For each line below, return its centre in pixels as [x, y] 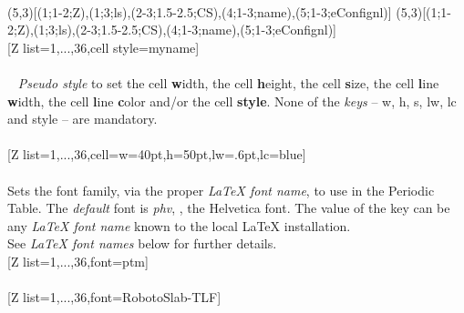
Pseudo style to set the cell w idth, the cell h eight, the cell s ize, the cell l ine [228, 82]
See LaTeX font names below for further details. [142, 243]
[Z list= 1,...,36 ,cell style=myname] [103, 47]
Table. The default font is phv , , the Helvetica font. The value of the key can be [229, 208]
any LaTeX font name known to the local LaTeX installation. [179, 225]
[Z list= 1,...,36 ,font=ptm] [78, 261]
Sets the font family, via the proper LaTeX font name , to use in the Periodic [221, 190]
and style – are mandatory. [82, 119]
